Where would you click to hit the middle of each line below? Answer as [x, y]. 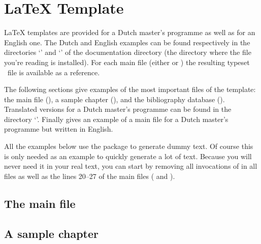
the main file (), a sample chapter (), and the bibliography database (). [115, 99]
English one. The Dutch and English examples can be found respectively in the [127, 42]
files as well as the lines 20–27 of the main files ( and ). [90, 176]
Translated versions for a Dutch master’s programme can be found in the [118, 109]
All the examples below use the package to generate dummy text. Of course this [129, 146]
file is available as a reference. [54, 72]
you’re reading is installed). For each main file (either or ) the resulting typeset [127, 62]
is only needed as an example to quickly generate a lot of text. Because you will [128, 156]
